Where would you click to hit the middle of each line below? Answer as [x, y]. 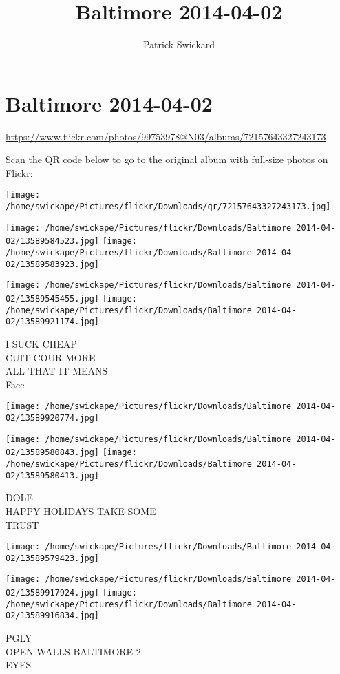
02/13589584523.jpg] [53, 241]
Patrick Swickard [179, 44]
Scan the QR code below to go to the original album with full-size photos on [167, 159]
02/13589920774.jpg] [53, 418]
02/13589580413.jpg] [53, 475]
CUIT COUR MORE [51, 357]
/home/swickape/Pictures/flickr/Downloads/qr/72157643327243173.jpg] [168, 207]
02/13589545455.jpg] [53, 299]
